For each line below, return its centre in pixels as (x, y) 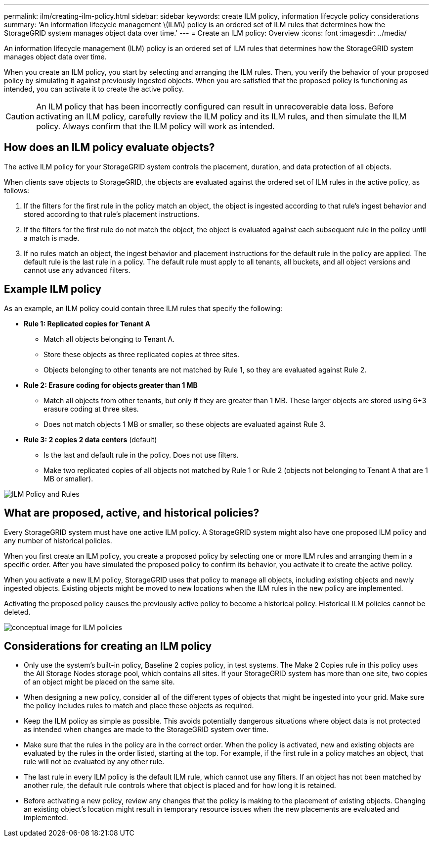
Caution (20, 116)
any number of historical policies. (58, 540)
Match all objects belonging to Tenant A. (109, 339)
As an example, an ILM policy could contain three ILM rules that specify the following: (143, 308)
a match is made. (52, 238)
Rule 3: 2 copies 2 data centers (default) (90, 439)
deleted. (17, 612)
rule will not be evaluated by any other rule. (94, 762)
